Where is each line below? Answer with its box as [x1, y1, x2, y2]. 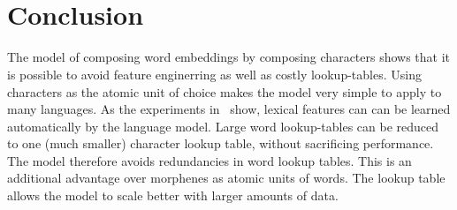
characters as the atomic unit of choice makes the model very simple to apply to [7, 82, 442, 101]
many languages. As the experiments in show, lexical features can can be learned [7, 100, 451, 118]
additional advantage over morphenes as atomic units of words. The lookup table [7, 169, 446, 187]
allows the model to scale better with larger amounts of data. [7, 186, 339, 205]
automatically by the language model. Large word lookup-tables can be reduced [7, 116, 439, 135]
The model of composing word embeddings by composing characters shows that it [7, 48, 451, 66]
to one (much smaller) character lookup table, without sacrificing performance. [7, 134, 434, 153]
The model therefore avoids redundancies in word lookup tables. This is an [7, 151, 412, 169]
